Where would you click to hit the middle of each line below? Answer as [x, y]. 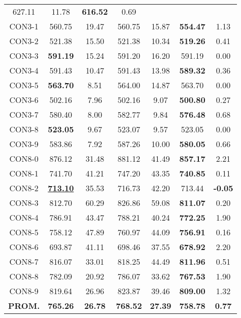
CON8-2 [24, 188]
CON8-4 [24, 217]
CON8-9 [24, 291]
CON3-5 [24, 85]
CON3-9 [24, 144]
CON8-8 [24, 276]
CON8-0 [24, 158]
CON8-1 [24, 173]
